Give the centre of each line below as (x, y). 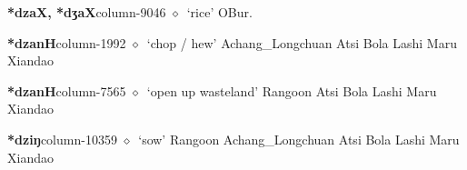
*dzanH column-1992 (67, 42)
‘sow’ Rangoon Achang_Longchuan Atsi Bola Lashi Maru (299, 139)
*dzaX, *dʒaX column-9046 (87, 12)
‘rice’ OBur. (219, 12)
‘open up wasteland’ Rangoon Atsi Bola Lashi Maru (292, 90)
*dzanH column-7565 (67, 90)
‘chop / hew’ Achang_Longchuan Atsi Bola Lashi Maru (302, 42)
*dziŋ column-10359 (62, 139)
